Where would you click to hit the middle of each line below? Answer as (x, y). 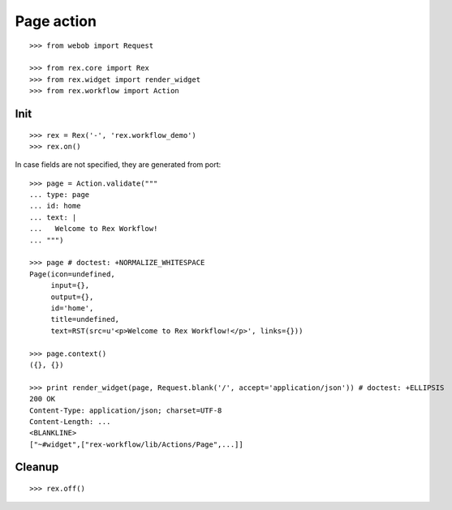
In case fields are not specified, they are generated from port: (118, 165)
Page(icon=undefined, (72, 274)
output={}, (72, 297)
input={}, (70, 285)
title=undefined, (85, 319)
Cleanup (37, 467)
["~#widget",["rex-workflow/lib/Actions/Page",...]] (136, 444)
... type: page (60, 195)
